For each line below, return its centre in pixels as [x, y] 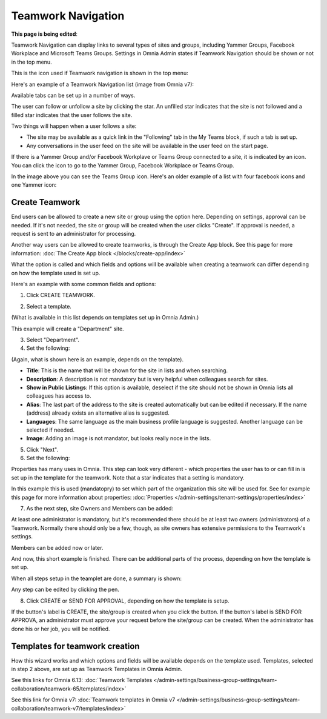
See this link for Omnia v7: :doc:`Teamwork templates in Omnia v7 [93, 700]
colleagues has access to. [59, 396]
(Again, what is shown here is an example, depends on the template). [97, 359]
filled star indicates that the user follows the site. [72, 115]
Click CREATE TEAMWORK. [61, 295]
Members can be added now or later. [57, 547]
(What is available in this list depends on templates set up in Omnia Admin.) [105, 318]
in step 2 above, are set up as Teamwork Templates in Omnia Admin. [97, 669]
